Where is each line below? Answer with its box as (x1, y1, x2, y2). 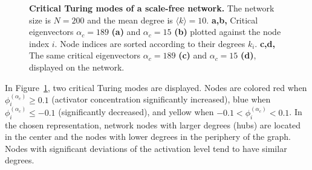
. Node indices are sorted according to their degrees (54, 37, 245, 49)
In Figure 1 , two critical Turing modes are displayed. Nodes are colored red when (5, 81, 307, 93)
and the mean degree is (87, 13, 173, 26)
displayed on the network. (29, 60, 125, 73)
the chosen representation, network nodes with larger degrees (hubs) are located (5, 118, 301, 131)
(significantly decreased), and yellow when (58, 105, 214, 118)
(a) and (111, 25, 141, 38)
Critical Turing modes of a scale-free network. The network (29, 2, 275, 14)
